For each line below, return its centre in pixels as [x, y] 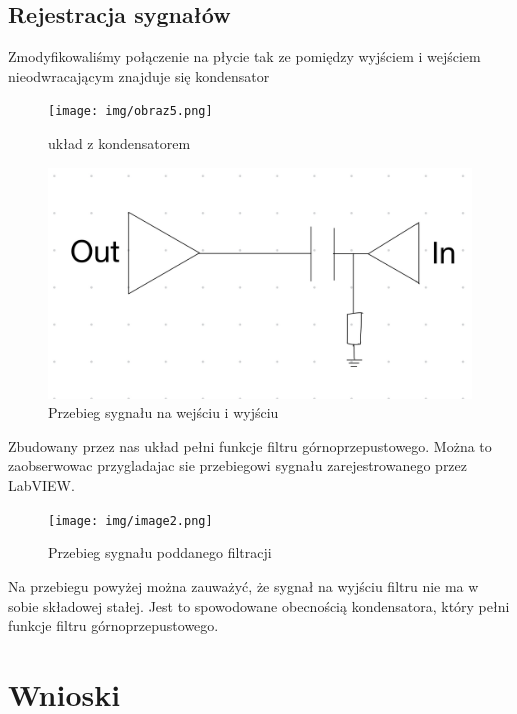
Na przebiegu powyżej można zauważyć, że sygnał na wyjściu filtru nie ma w [243, 585]
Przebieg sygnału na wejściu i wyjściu [163, 412]
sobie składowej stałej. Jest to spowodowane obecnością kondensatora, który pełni [259, 605]
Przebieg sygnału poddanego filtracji [160, 552]
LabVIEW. [41, 485]
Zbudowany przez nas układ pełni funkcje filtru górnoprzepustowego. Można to [250, 445]
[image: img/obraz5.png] [130, 111]
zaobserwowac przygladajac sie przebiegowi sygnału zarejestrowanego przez [238, 465]
